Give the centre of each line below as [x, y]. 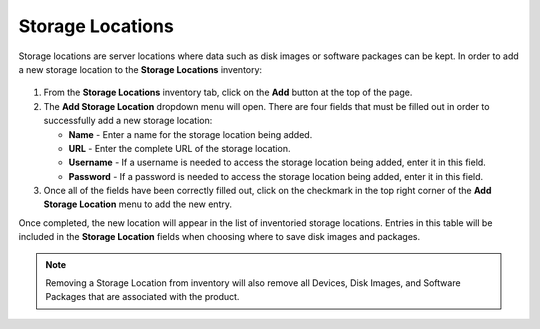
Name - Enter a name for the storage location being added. [190, 134]
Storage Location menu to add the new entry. [138, 204]
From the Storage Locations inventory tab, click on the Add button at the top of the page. [228, 92]
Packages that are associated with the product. [142, 297]
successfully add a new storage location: [128, 121]
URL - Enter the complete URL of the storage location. [179, 148]
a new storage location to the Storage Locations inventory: [140, 69]
